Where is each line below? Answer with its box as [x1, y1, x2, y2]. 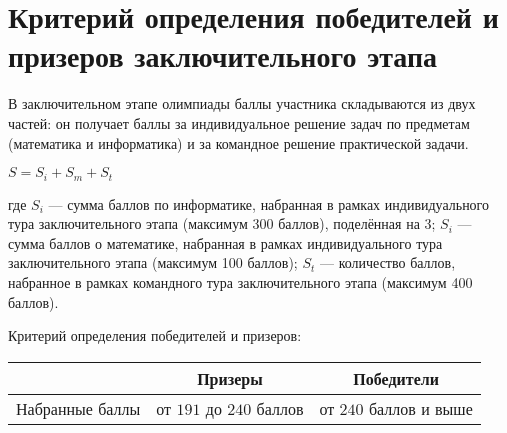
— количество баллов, [320, 252, 456, 273]
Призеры [197, 366, 263, 390]
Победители [353, 366, 439, 390]
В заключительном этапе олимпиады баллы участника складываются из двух [8, 93, 476, 114]
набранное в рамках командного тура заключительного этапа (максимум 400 [8, 271, 473, 292]
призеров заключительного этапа [8, 35, 438, 76]
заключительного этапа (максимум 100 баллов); [8, 252, 298, 273]
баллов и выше [368, 396, 473, 420]
